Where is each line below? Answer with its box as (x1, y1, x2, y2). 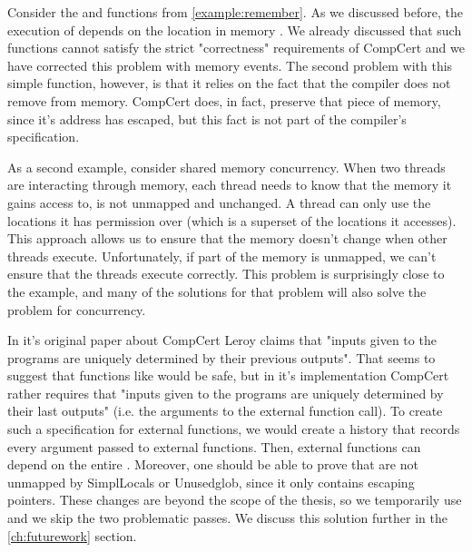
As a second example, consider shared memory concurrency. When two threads (7, 157, 446, 176)
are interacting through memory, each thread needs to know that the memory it (7, 175, 452, 194)
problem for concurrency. (7, 300, 146, 319)
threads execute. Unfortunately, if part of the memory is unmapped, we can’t (7, 246, 437, 265)
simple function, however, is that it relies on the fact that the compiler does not (7, 74, 451, 93)
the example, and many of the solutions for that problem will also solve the (7, 281, 427, 301)
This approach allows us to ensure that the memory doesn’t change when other (7, 229, 447, 248)
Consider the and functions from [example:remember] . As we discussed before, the (7, 3, 463, 21)
